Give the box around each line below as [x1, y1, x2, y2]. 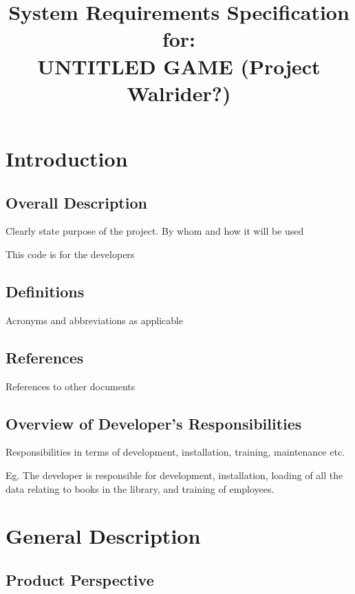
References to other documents [6, 379, 136, 393]
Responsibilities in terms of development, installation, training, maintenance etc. [6, 445, 345, 459]
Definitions [6, 280, 85, 301]
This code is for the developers [6, 246, 135, 261]
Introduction [6, 144, 128, 172]
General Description [6, 522, 201, 550]
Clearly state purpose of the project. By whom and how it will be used [6, 224, 304, 238]
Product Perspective [6, 569, 154, 590]
